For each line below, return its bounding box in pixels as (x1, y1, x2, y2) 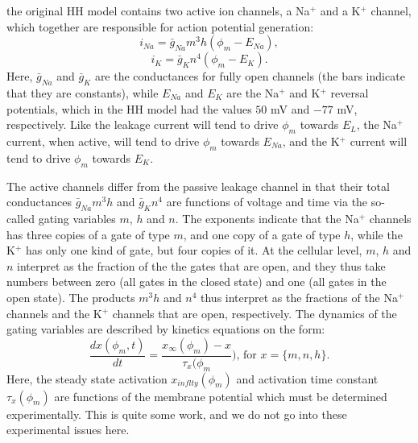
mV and (270, 100, 310, 117)
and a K (320, 2, 361, 19)
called (6, 209, 35, 226)
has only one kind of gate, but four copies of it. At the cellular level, (25, 242, 362, 259)
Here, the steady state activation (6, 370, 168, 387)
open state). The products (6, 288, 135, 305)
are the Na (226, 84, 279, 101)
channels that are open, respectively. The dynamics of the (112, 304, 397, 321)
